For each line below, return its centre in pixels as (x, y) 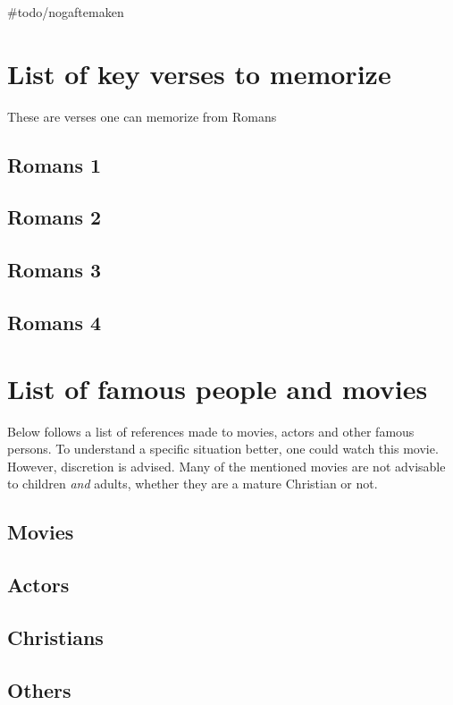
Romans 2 (55, 217)
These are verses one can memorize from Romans (142, 116)
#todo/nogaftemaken (66, 12)
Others (39, 689)
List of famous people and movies (218, 388)
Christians (55, 637)
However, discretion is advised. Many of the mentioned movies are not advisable (226, 466)
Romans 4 (55, 323)
